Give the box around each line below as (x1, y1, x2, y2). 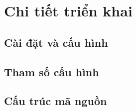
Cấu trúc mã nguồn (4, 93, 107, 109)
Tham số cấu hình (4, 64, 99, 79)
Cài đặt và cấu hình (4, 34, 108, 50)
